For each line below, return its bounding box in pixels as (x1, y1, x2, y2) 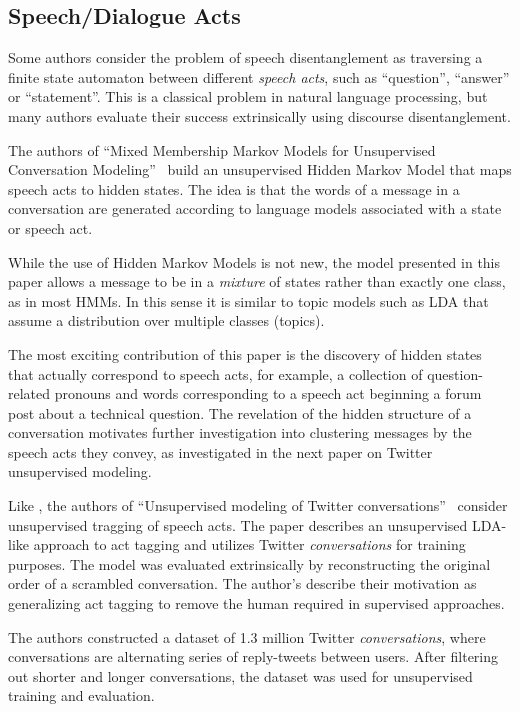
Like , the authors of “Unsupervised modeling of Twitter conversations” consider (8, 495, 508, 516)
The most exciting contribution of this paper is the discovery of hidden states (8, 343, 482, 364)
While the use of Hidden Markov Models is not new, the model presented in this (8, 251, 501, 272)
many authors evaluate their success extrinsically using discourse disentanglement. (8, 105, 511, 126)
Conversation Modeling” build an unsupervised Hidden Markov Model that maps (8, 159, 512, 180)
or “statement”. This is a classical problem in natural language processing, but (8, 86, 488, 107)
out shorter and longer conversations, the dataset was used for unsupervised (8, 665, 473, 686)
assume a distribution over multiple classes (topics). (8, 310, 325, 331)
